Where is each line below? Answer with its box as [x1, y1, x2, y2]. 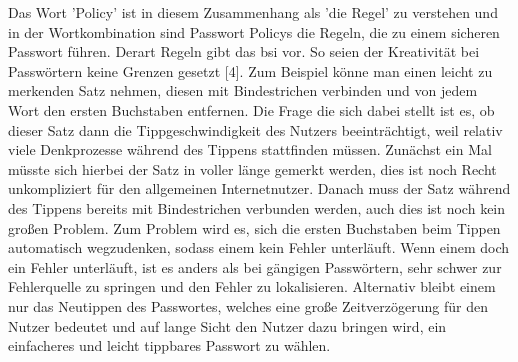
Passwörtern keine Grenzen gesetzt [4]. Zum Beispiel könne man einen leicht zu [8, 60, 493, 81]
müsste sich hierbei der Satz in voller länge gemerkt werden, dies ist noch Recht [8, 158, 497, 179]
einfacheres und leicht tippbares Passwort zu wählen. [8, 335, 331, 356]
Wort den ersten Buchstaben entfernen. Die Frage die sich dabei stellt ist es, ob [8, 99, 495, 120]
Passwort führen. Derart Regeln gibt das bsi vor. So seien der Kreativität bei [8, 41, 480, 62]
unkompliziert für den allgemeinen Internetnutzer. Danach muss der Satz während [8, 178, 511, 199]
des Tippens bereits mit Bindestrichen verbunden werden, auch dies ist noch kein [8, 197, 506, 218]
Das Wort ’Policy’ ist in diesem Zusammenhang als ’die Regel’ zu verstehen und [8, 2, 498, 22]
